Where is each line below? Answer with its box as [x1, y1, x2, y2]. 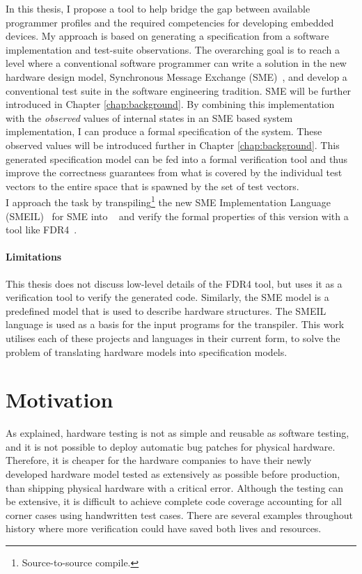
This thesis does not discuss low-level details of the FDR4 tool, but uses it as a [6, 276, 343, 290]
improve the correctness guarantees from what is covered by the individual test [6, 165, 343, 180]
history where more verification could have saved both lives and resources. [6, 521, 322, 536]
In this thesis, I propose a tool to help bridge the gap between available [6, 1, 310, 15]
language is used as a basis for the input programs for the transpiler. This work [6, 317, 345, 332]
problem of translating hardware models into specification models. [6, 344, 288, 359]
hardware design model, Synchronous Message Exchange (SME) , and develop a [6, 69, 347, 84]
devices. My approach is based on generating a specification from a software [6, 29, 329, 43]
